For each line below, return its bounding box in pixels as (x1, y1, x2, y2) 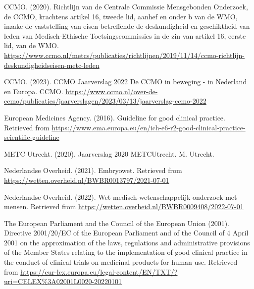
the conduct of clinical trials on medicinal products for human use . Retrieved (4, 257, 238, 267)
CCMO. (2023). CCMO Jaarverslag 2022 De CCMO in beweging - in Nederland (4, 76, 247, 87)
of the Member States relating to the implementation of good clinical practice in (4, 247, 248, 257)
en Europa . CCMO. (4, 86, 63, 96)
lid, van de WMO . (4, 40, 59, 51)
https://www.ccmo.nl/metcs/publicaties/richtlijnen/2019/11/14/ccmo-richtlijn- (4, 50, 245, 60)
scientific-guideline (4, 132, 59, 142)
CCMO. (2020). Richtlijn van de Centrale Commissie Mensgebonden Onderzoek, (4, 1, 248, 11)
